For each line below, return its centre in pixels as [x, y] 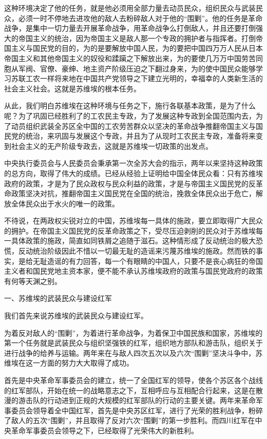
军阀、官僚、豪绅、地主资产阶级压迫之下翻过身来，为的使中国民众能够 [137, 68]
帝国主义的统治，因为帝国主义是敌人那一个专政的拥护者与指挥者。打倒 [137, 38]
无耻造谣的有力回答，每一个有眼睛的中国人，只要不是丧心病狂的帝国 [148, 261]
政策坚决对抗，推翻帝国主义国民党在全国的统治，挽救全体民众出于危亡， [133, 193]
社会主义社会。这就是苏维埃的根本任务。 [72, 88]
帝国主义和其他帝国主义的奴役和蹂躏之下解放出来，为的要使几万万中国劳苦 [130, 58]
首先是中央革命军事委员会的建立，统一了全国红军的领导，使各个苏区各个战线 [133, 380]
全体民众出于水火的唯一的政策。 [65, 203]
